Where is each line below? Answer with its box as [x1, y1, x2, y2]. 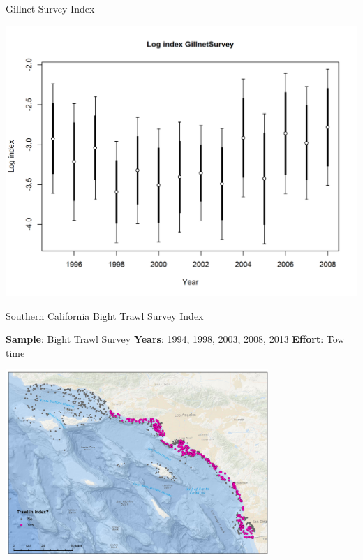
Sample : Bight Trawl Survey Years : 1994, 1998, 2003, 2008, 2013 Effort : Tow [6, 332, 345, 346]
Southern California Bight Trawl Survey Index [6, 308, 204, 323]
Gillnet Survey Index [6, 1, 95, 15]
